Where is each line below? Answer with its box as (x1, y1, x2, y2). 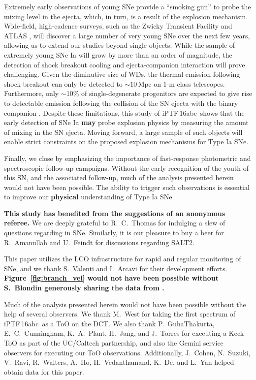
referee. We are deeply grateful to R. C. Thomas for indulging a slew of (4, 218, 225, 228)
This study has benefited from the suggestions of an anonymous (4, 208, 225, 218)
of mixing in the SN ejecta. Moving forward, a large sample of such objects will (4, 127, 243, 137)
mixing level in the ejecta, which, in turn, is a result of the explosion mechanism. (4, 11, 248, 21)
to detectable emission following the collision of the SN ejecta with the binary (4, 97, 238, 108)
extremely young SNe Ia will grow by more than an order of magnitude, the (4, 49, 232, 60)
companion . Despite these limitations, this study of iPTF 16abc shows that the (4, 107, 245, 118)
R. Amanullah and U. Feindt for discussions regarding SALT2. (4, 237, 194, 247)
